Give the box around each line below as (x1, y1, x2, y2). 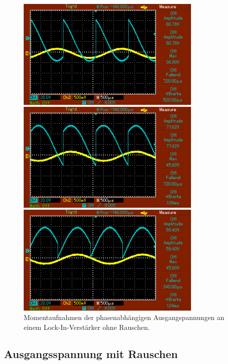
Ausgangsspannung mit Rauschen (4, 346, 178, 361)
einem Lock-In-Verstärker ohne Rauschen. (24, 321, 150, 332)
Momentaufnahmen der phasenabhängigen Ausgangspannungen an (24, 312, 225, 322)
